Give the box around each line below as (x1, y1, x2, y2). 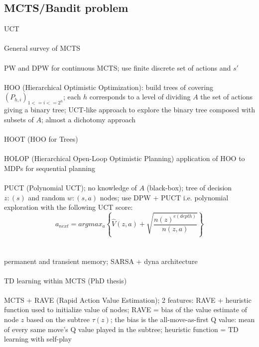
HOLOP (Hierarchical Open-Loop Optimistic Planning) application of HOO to (4, 153, 245, 164)
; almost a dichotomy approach (41, 114, 136, 124)
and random (28, 192, 65, 202)
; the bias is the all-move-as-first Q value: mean (110, 314, 255, 325)
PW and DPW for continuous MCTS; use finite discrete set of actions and (4, 62, 231, 73)
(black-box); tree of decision (146, 182, 232, 192)
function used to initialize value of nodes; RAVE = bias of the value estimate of (4, 304, 247, 315)
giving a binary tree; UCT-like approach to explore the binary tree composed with (4, 104, 255, 115)
